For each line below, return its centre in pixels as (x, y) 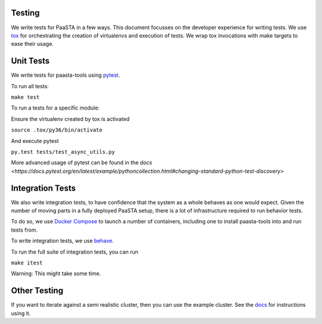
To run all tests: (30, 86)
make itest (27, 263)
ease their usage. (32, 44)
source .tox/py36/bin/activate (57, 130)
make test (25, 97)
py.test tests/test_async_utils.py (63, 152)
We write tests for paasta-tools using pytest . (66, 75)
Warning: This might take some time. (56, 273)
